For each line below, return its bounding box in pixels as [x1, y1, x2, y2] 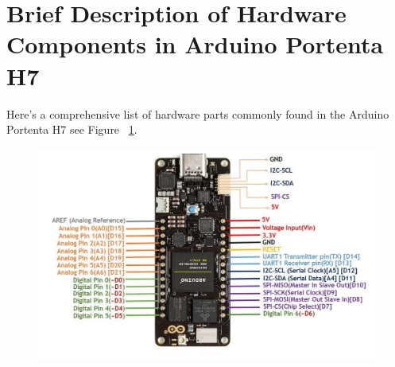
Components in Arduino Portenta [6, 28, 384, 61]
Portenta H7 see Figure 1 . [6, 121, 137, 138]
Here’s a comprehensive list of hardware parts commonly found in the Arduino [6, 105, 389, 122]
